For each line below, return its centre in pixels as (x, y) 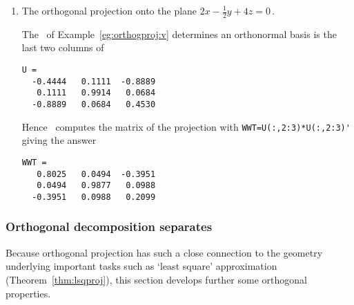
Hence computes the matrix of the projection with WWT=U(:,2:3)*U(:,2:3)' (186, 126)
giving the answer (59, 140)
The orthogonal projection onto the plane (109, 10)
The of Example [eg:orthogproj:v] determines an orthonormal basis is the (179, 34)
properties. (28, 293)
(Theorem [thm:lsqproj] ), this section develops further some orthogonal (156, 279)
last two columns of (63, 47)
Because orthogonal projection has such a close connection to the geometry (164, 252)
